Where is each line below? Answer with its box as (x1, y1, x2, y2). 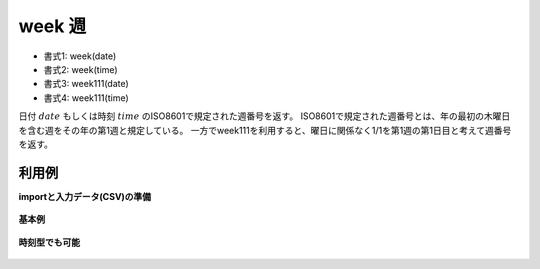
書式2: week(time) (43, 63, 119, 75)
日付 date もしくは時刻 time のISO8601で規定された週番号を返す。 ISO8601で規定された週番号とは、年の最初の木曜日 (18, 110, 511, 122)
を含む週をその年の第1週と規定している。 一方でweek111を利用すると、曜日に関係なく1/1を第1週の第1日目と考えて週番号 (18, 124, 512, 136)
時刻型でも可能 (18, 236, 80, 248)
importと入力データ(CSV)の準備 (18, 190, 152, 202)
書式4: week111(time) (43, 91, 129, 104)
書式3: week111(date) (43, 78, 129, 90)
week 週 (18, 15, 87, 37)
